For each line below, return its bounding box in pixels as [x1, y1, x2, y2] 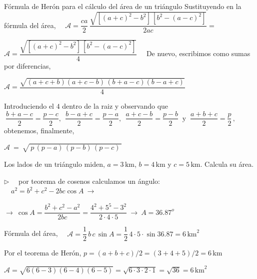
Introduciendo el [4, 100, 54, 111]
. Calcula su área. [200, 158, 254, 169]
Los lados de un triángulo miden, [4, 158, 105, 169]
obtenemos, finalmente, [4, 125, 74, 135]
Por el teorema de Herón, [4, 247, 81, 258]
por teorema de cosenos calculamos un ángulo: [18, 175, 160, 186]
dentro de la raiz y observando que [62, 100, 168, 111]
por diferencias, [4, 60, 51, 71]
